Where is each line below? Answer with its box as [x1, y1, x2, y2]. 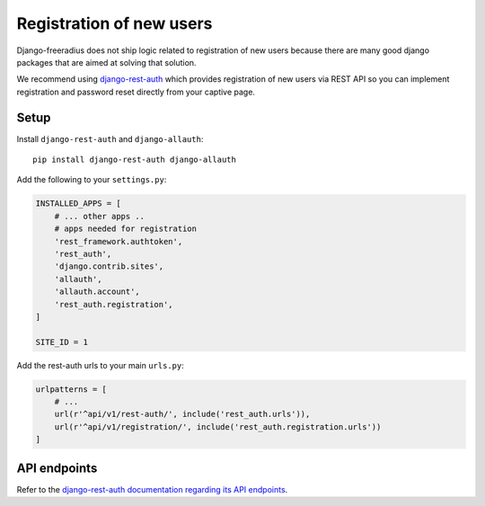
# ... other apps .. [54, 211, 145, 221]
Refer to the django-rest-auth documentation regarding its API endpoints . [16, 484, 288, 494]
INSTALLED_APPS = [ [35, 199, 121, 209]
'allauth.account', [54, 287, 141, 297]
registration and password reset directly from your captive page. [16, 86, 256, 97]
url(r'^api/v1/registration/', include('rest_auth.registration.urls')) [54, 422, 382, 431]
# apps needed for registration [54, 224, 198, 234]
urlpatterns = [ [35, 384, 108, 395]
